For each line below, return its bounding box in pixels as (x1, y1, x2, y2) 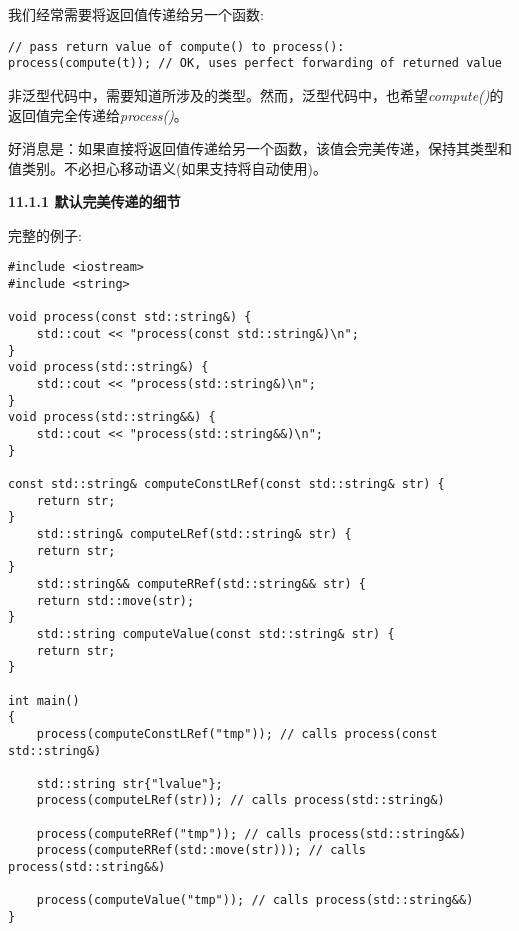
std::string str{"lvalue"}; (36, 776, 223, 791)
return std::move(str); (36, 593, 195, 608)
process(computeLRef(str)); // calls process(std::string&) (36, 793, 445, 808)
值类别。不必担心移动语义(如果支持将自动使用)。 (8, 157, 327, 178)
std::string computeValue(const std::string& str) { (36, 626, 395, 641)
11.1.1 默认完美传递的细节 (8, 191, 181, 212)
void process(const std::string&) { (8, 310, 252, 325)
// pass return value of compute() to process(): (8, 39, 345, 54)
